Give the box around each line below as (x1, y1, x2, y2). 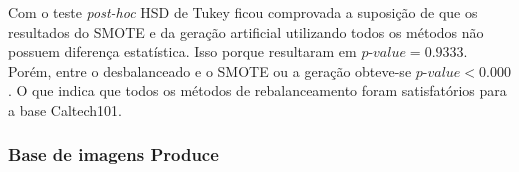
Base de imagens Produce (8, 142, 219, 167)
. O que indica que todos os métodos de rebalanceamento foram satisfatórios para (8, 80, 507, 101)
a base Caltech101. (8, 99, 123, 120)
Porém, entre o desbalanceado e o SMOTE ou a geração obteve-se (8, 60, 412, 81)
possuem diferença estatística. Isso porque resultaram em (8, 41, 357, 62)
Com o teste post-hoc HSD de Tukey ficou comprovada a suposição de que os (8, 2, 478, 22)
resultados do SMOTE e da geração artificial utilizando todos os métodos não (8, 21, 484, 42)
